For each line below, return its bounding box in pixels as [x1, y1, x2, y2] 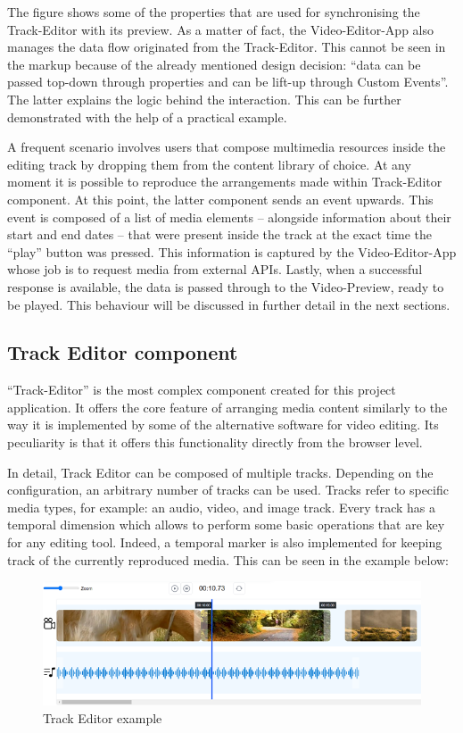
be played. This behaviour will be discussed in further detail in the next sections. [7, 295, 451, 313]
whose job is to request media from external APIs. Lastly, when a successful [7, 260, 423, 279]
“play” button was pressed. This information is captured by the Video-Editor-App [7, 242, 457, 261]
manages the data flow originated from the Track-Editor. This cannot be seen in [7, 37, 446, 56]
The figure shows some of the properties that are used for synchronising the [7, 3, 420, 21]
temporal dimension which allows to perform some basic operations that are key [7, 515, 445, 534]
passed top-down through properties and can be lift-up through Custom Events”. [7, 72, 449, 91]
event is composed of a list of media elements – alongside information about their [7, 207, 451, 226]
